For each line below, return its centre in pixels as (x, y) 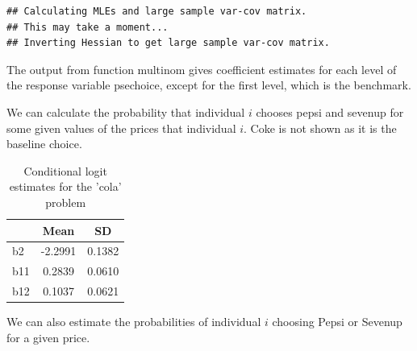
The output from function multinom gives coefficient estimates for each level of (202, 69)
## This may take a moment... (88, 27)
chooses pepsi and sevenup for (330, 111)
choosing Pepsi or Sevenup (337, 322)
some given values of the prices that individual (121, 128)
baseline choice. (44, 144)
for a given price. (48, 337)
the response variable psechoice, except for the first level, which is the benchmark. (209, 85)
